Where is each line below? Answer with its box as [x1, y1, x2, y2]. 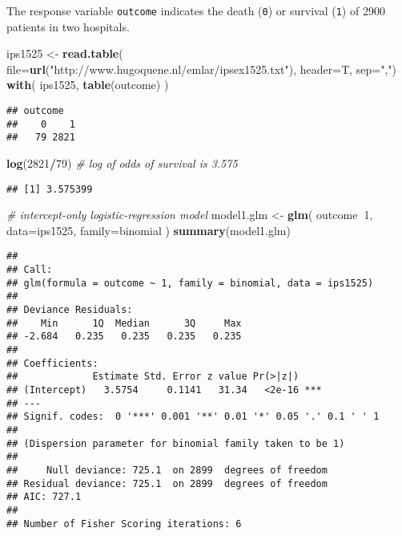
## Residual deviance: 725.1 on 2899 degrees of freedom [6, 477, 328, 489]
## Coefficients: [6, 357, 98, 369]
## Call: [6, 264, 53, 276]
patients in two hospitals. [6, 18, 130, 35]
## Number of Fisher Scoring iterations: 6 [6, 518, 242, 530]
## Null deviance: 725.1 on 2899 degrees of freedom [6, 464, 328, 476]
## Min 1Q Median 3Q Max [6, 317, 242, 329]
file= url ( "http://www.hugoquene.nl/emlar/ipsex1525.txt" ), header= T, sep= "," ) [6, 60, 397, 77]
